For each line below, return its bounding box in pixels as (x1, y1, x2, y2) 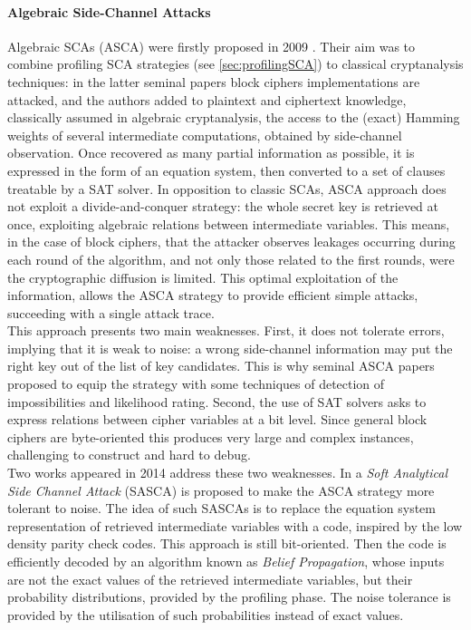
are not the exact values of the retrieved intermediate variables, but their (7, 569, 413, 588)
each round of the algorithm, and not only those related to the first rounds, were (7, 249, 455, 268)
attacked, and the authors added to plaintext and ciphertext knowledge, (7, 90, 407, 109)
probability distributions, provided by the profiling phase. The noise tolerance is (7, 587, 451, 606)
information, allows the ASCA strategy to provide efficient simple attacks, (7, 286, 418, 305)
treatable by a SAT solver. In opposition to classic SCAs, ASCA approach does (7, 179, 447, 198)
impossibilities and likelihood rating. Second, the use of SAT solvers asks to (7, 392, 427, 411)
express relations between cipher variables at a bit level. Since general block (7, 410, 428, 429)
